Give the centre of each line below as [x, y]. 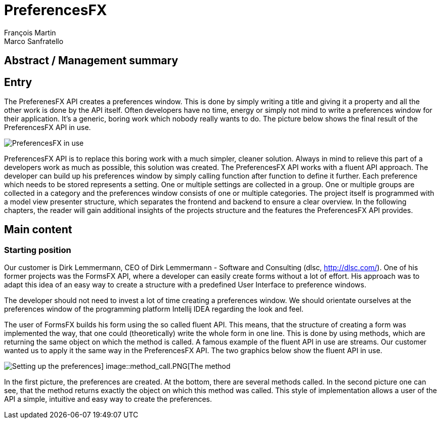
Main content [38, 230]
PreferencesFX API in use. [48, 128]
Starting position [38, 250]
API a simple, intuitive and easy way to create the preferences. [108, 399]
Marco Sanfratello [34, 41]
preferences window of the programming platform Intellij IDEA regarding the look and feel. [154, 309]
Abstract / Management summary [91, 61]
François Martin [30, 32]
